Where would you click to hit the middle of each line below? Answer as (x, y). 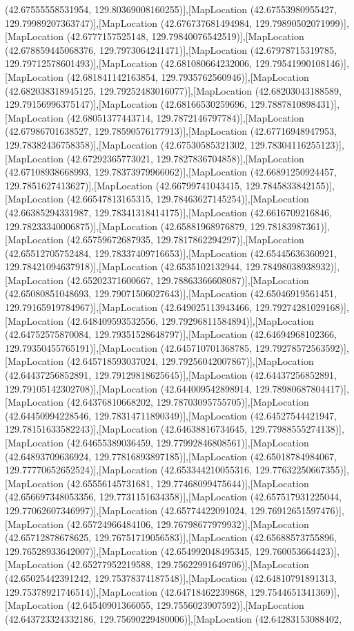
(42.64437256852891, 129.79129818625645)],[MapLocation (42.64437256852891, (171, 375)
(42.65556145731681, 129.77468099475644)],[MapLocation (188, 483)
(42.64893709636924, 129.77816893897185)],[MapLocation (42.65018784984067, (171, 456)
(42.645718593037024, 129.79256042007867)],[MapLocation (190, 361)
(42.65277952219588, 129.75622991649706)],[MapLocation (188, 564)
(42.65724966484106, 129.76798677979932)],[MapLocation (188, 524)
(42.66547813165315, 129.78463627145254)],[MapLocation (188, 199)
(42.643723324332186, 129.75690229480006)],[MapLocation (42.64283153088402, (173, 618)
